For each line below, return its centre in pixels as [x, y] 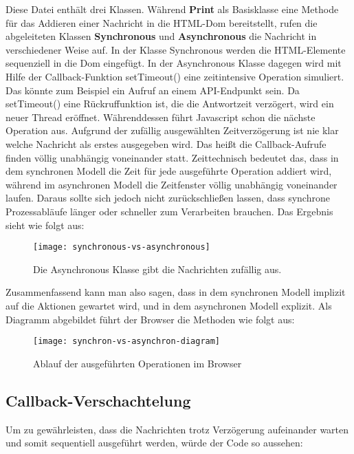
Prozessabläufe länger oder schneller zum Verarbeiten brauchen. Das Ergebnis [169, 211]
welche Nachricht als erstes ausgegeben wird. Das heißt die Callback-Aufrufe [166, 143]
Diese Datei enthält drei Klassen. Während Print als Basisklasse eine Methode [172, 9]
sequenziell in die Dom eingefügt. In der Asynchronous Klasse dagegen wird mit [174, 63]
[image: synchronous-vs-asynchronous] [122, 247]
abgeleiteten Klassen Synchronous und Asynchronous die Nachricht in [161, 36]
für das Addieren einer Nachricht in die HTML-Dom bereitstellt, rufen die [162, 22]
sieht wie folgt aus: [45, 225]
